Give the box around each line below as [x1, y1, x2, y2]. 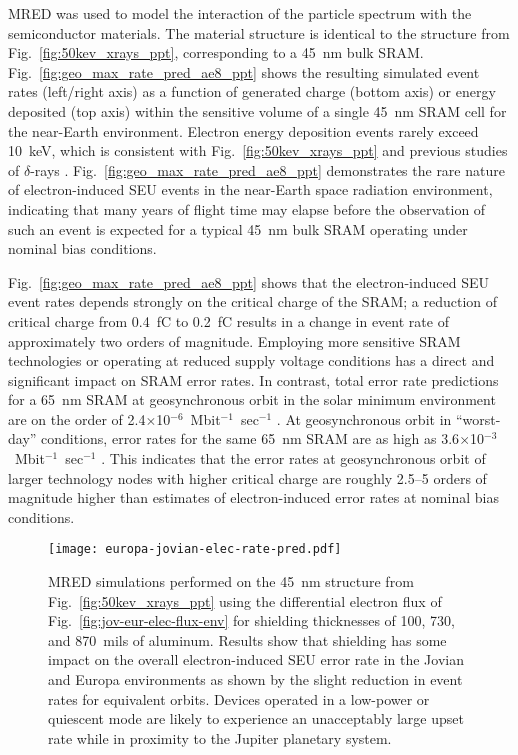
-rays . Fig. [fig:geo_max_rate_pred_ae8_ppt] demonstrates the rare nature [30, 159, 505, 180]
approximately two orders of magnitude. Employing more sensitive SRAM [8, 330, 461, 351]
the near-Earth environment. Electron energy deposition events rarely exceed [8, 120, 479, 141]
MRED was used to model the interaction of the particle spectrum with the [8, 3, 472, 23]
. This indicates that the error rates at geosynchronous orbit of [101, 448, 486, 469]
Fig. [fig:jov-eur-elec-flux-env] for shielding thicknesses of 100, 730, [48, 610, 456, 631]
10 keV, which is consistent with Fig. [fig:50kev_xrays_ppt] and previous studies [8, 140, 508, 161]
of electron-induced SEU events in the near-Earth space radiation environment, [8, 179, 493, 200]
